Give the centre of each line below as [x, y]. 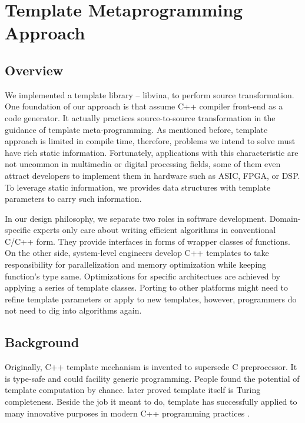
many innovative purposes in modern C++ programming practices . [127, 413]
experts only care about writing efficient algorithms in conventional [155, 230]
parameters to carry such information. [73, 199]
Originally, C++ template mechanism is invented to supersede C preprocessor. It [151, 367]
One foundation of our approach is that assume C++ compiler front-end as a [144, 106]
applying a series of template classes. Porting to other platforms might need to [147, 287]
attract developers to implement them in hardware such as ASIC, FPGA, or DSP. [152, 175]
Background [42, 342]
